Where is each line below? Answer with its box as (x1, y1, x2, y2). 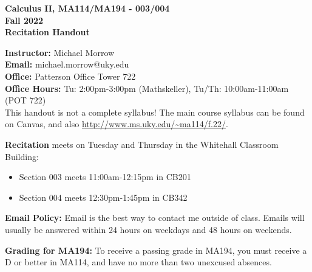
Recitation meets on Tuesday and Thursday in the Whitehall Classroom (5, 138, 279, 150)
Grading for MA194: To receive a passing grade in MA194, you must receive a (5, 243, 307, 256)
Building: (5, 150, 39, 162)
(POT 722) (5, 94, 46, 106)
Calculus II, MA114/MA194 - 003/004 (5, 2, 170, 14)
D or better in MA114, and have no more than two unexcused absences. (5, 256, 272, 268)
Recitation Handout (5, 26, 90, 38)
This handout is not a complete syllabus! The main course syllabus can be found (5, 105, 305, 118)
